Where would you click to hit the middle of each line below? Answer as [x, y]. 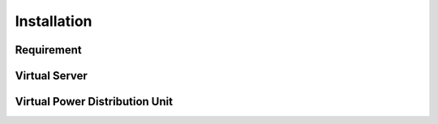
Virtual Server [52, 76]
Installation [54, 21]
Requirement [49, 50]
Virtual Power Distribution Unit [94, 102]
